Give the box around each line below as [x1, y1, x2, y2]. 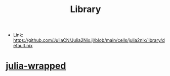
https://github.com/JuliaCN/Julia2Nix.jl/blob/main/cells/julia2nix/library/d [13, 37, 165, 43]
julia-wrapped [6, 60, 66, 71]
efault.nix [13, 43, 33, 49]
